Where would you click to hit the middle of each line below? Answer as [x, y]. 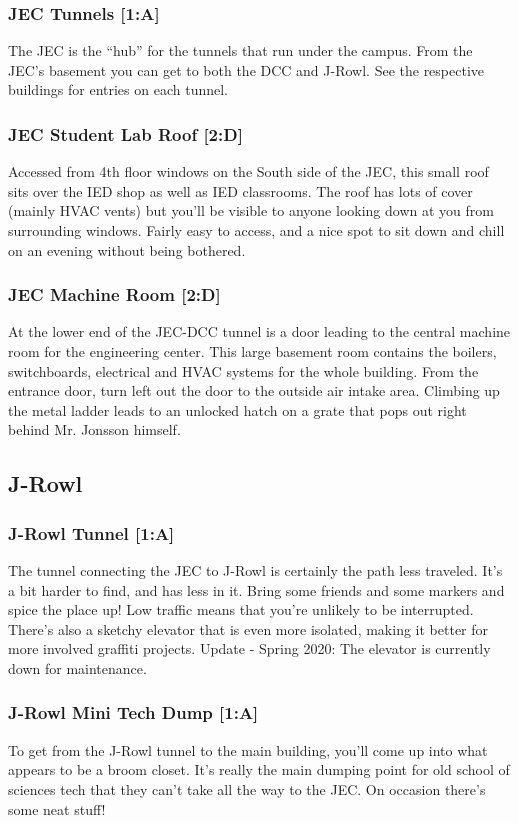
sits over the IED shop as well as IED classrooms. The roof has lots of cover [240, 190]
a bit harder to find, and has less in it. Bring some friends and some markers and [256, 589]
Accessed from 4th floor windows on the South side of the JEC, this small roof [248, 171]
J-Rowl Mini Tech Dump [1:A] [133, 712]
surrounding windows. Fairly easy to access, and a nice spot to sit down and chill [256, 230]
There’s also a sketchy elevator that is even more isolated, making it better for [248, 628]
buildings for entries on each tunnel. [118, 89]
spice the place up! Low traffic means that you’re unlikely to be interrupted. [241, 609]
